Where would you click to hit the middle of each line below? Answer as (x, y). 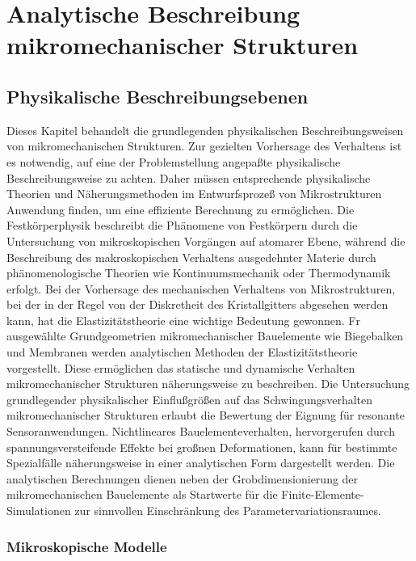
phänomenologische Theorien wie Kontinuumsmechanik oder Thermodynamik (199, 273)
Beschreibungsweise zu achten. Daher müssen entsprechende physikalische (189, 177)
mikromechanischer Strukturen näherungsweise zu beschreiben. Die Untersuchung (208, 384)
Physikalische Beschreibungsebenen (158, 96)
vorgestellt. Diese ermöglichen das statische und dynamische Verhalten (181, 367)
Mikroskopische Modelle (87, 546)
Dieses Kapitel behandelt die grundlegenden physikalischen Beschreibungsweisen (205, 130)
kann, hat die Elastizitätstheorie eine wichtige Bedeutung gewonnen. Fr (183, 320)
